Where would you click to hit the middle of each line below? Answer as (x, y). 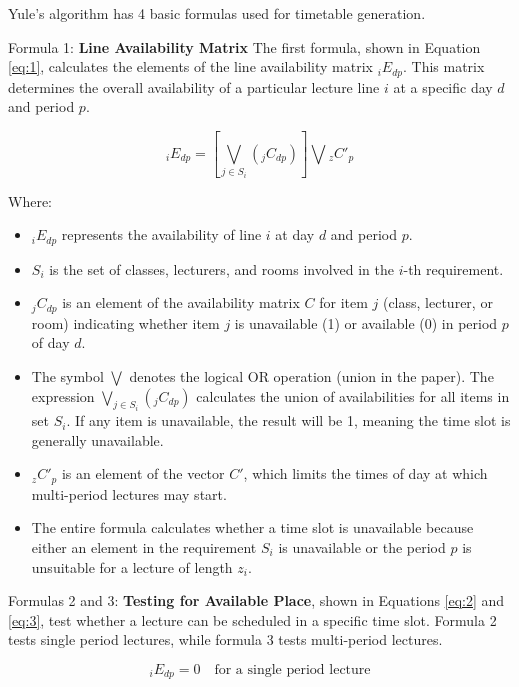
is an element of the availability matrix (181, 302)
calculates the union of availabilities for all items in (353, 395)
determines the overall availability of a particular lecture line (194, 86)
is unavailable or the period (362, 546)
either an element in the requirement (144, 546)
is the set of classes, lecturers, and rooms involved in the (222, 268)
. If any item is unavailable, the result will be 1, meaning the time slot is (288, 420)
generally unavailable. (97, 439)
